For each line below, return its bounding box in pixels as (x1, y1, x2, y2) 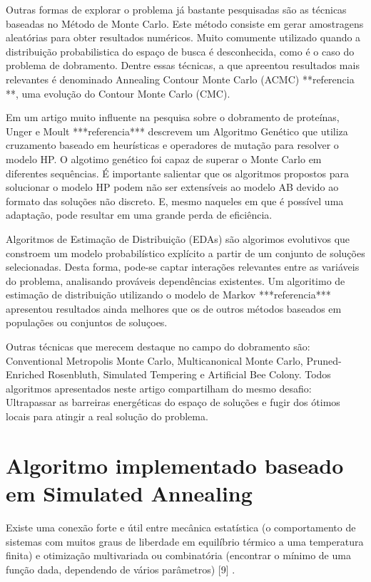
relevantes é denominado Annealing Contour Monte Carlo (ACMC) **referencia (6, 71, 355, 86)
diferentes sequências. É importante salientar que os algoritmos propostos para (6, 165, 349, 180)
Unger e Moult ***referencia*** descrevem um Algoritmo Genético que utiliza (6, 123, 348, 138)
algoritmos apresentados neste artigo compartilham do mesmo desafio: (6, 380, 312, 395)
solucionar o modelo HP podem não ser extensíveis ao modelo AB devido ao (6, 180, 339, 194)
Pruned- (306, 353, 342, 368)
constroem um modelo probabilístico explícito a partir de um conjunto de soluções (6, 245, 365, 260)
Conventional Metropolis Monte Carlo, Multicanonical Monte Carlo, (6, 353, 303, 368)
